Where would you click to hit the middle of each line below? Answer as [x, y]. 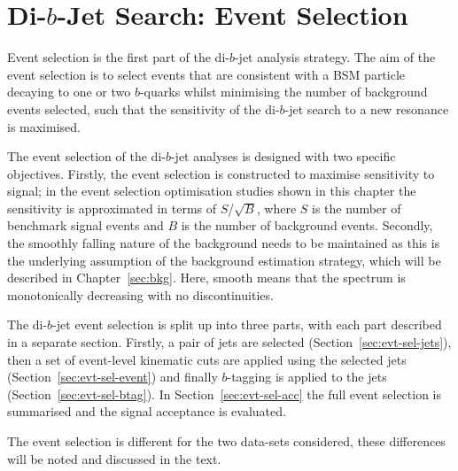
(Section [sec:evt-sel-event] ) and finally [113, 377]
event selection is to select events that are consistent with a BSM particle [206, 74]
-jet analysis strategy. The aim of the [335, 57]
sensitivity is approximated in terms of [112, 208]
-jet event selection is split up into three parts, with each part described [247, 324]
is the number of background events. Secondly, [307, 225]
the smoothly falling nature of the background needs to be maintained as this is [224, 243]
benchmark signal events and [85, 225]
